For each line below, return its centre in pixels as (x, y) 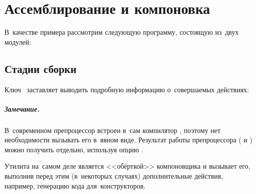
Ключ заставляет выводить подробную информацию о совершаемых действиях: (127, 89)
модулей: (18, 41)
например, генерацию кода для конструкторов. (75, 185)
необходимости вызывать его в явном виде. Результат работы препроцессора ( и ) (128, 140)
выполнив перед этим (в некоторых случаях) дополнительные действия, (114, 176)
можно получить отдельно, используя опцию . (74, 149)
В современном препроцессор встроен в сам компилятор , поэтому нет (113, 130)
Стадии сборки (41, 68)
